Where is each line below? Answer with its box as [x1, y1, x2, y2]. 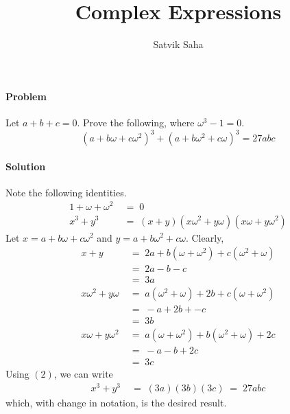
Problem [5, 89, 47, 103]
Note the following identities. [5, 185, 127, 199]
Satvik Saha [153, 37, 204, 51]
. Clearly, [185, 230, 224, 244]
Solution [5, 159, 46, 173]
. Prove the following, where [77, 115, 195, 129]
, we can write [53, 367, 113, 381]
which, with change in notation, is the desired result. [5, 395, 227, 410]
